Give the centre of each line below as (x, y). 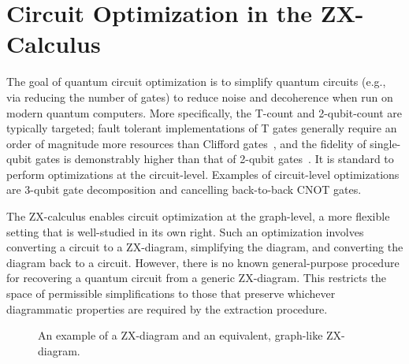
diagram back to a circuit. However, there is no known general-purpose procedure (203, 262)
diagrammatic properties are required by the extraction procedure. (167, 308)
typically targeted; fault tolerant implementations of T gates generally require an (202, 128)
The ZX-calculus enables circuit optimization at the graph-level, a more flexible (198, 216)
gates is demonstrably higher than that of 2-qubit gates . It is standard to (214, 159)
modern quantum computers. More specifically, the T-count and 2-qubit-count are (204, 112)
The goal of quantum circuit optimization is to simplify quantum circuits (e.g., (196, 82)
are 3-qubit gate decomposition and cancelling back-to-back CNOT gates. (184, 189)
